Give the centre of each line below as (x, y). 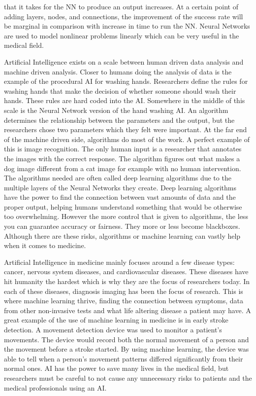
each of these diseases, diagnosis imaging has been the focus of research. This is (124, 291)
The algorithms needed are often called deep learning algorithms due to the (118, 178)
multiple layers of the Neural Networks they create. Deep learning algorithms (120, 187)
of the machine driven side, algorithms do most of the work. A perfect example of (127, 139)
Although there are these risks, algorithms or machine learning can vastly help (122, 235)
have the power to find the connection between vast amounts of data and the (120, 197)
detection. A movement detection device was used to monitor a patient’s (113, 329)
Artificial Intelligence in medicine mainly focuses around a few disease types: (119, 262)
